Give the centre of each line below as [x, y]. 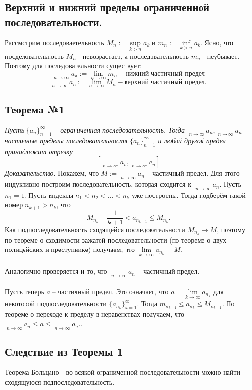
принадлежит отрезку [39, 151]
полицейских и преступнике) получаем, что [70, 249]
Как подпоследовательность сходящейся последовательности [95, 229]
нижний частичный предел [165, 74]
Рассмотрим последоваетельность [55, 42]
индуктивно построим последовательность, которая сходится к [98, 184]
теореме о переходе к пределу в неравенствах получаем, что [95, 314]
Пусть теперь [25, 291]
